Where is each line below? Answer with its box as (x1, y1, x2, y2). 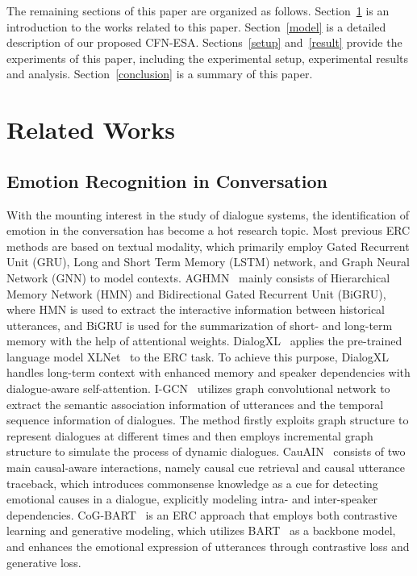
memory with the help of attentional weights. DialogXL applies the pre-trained (6, 332, 402, 349)
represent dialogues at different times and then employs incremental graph (6, 427, 373, 444)
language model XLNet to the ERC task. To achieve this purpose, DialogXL (6, 348, 390, 365)
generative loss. (6, 553, 81, 570)
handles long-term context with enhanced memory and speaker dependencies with (6, 364, 411, 381)
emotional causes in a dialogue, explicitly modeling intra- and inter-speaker (6, 490, 378, 507)
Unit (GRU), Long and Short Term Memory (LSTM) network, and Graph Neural (6, 253, 411, 270)
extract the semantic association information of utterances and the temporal (6, 395, 384, 412)
